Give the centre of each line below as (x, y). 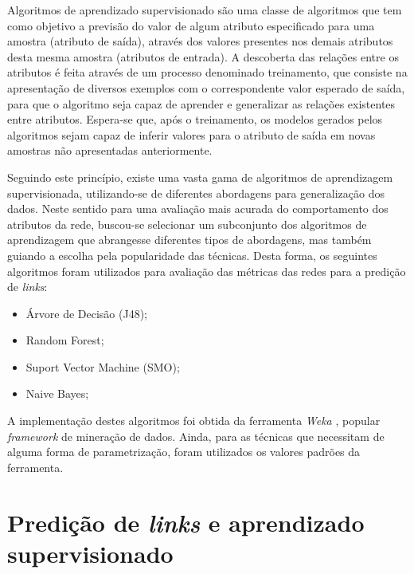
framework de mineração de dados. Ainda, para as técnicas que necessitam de (196, 436)
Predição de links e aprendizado (186, 522)
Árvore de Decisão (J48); (86, 313)
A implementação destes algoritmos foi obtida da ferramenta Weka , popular (194, 421)
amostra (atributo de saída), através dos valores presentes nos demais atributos (200, 41)
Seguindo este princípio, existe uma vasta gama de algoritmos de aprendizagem (200, 177)
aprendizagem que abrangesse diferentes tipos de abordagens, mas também (189, 240)
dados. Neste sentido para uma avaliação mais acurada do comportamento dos (198, 208)
